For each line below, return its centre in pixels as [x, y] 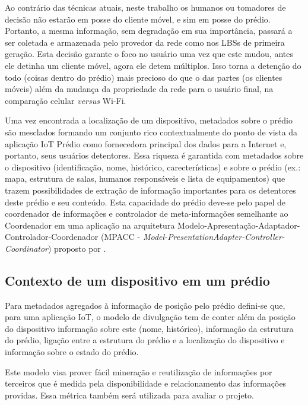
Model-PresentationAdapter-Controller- [214, 237]
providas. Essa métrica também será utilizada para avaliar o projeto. [129, 395]
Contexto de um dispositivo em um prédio [137, 280]
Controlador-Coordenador [52, 237]
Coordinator [26, 248]
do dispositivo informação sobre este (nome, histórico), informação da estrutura [149, 328]
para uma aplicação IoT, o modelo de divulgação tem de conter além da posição [150, 317]
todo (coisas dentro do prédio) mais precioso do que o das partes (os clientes [144, 77]
